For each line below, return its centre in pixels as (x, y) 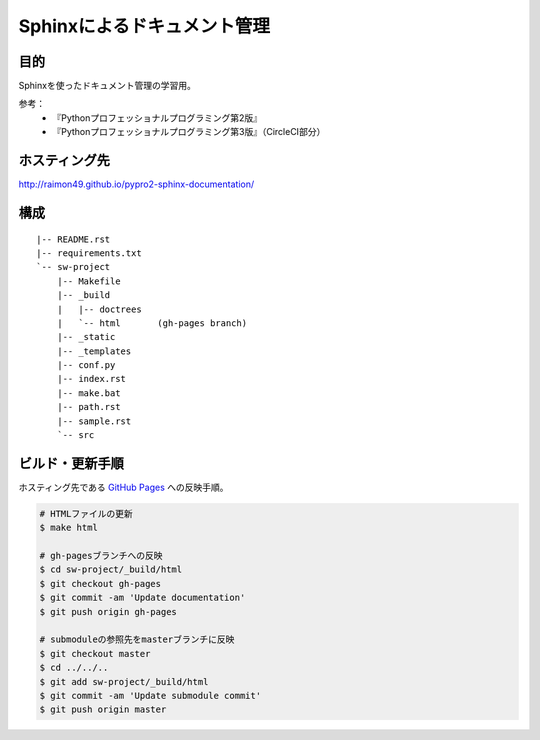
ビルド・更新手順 (71, 463)
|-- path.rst (88, 407)
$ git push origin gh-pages (108, 611)
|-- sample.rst (94, 421)
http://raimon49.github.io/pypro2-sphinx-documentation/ (136, 184)
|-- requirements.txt (89, 253)
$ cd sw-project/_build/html (111, 569)
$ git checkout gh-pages (100, 583)
